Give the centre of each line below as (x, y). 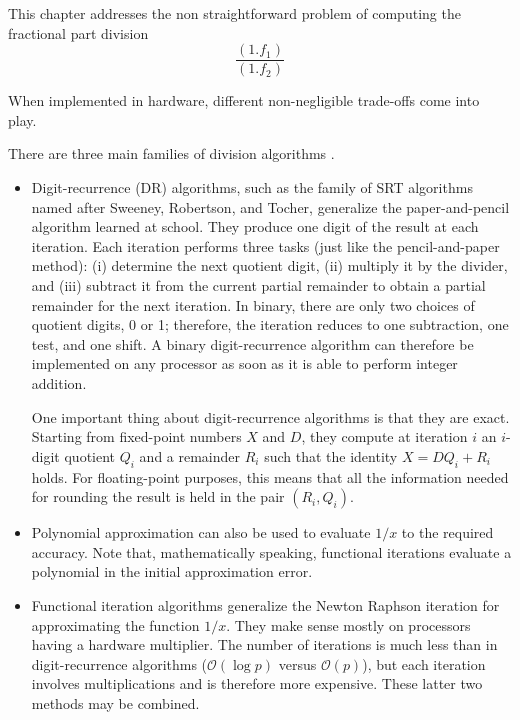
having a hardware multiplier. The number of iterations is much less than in (264, 644)
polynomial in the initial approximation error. (172, 571)
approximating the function (115, 624)
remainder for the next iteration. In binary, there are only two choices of (253, 304)
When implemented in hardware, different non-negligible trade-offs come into (244, 100)
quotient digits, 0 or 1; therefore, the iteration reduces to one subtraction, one (270, 324)
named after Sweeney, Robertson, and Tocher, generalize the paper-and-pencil (270, 206)
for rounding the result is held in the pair (158, 496)
